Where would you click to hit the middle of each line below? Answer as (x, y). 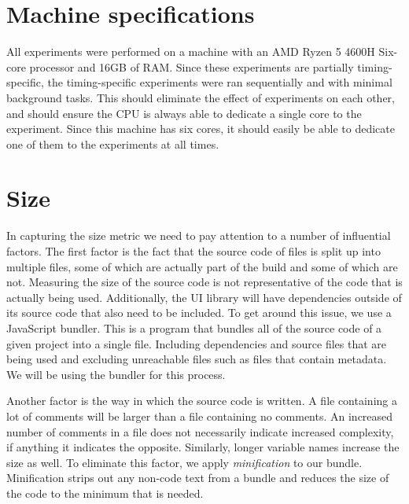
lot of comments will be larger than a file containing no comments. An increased (200, 416)
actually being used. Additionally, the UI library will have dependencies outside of (204, 297)
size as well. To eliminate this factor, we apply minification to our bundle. (184, 462)
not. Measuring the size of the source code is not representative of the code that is (204, 282)
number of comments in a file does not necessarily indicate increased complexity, (200, 431)
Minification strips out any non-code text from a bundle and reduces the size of (198, 478)
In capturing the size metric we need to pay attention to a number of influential (199, 235)
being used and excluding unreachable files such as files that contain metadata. (197, 359)
